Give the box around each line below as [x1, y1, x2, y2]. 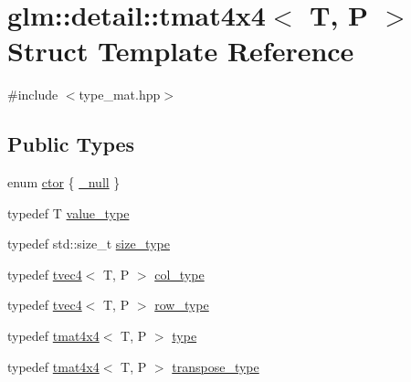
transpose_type [172, 356, 259, 376]
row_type [154, 295, 209, 314]
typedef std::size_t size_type [7, 234, 170, 253]
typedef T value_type [7, 203, 130, 222]
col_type [154, 264, 205, 283]
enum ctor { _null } [7, 173, 121, 192]
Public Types [7, 130, 135, 158]
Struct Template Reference [7, 32, 354, 69]
